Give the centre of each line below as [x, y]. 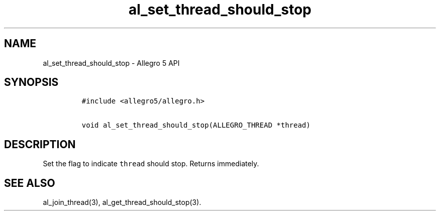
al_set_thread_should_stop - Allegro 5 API [111, 63]
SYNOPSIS [31, 82]
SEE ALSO [30, 183]
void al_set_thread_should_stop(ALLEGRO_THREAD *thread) [196, 125]
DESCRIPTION [40, 144]
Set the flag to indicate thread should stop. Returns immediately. [151, 164]
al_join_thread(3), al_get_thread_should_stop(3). [122, 202]
